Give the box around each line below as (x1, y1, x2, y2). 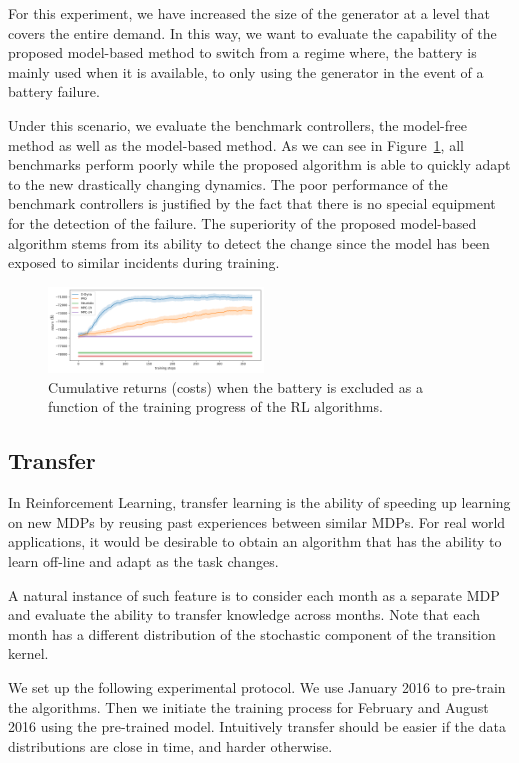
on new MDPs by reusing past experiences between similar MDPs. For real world (8, 511, 506, 532)
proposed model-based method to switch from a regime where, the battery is (8, 42, 477, 63)
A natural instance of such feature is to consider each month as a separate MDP (8, 584, 500, 605)
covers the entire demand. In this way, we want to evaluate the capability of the (8, 22, 497, 43)
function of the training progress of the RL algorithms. (48, 396, 383, 417)
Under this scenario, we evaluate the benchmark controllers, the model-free (8, 114, 467, 135)
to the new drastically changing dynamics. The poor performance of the (8, 173, 448, 194)
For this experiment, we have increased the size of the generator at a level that (8, 3, 491, 23)
